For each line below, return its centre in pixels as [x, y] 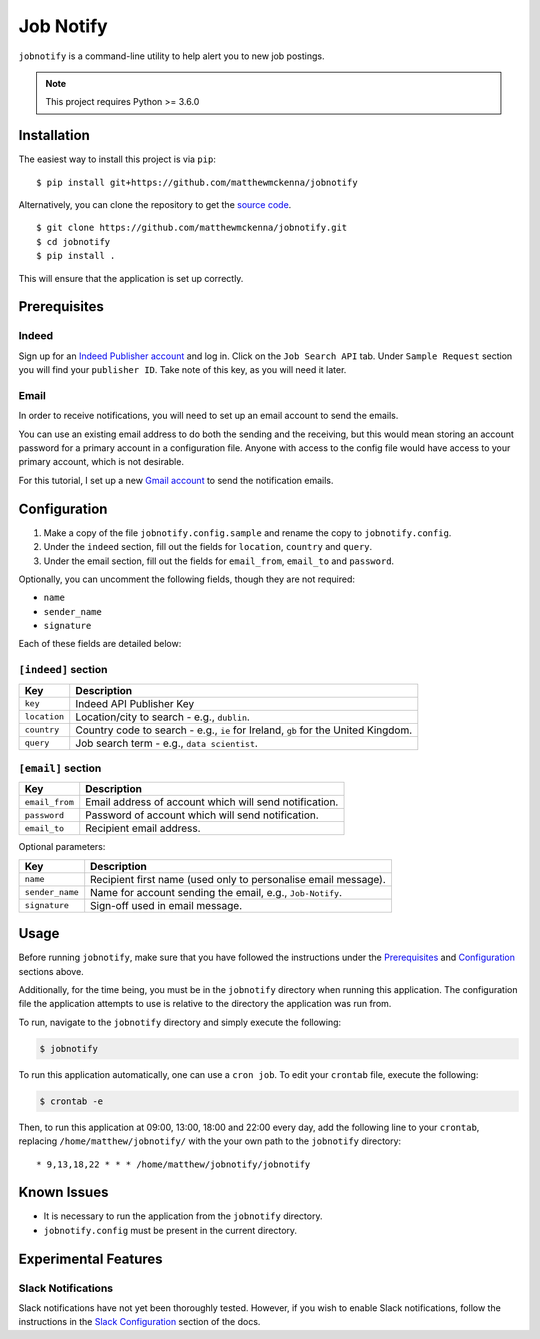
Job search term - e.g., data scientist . [167, 743]
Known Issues [63, 1192]
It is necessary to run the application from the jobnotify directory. [183, 1216]
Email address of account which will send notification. [212, 802]
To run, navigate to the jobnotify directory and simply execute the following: [180, 1022]
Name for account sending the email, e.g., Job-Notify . [216, 892]
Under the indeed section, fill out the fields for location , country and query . [208, 547]
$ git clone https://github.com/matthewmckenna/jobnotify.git [192, 228]
